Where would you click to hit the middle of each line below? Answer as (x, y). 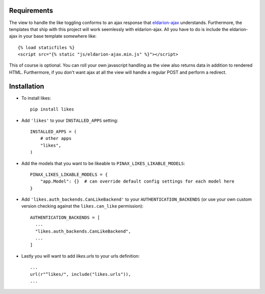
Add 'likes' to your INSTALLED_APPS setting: (70, 120)
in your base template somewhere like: (57, 36)
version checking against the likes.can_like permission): (82, 206)
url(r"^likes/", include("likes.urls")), (80, 274)
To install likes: (36, 98)
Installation (26, 86)
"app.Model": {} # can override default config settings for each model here (137, 181)
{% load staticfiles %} (46, 47)
